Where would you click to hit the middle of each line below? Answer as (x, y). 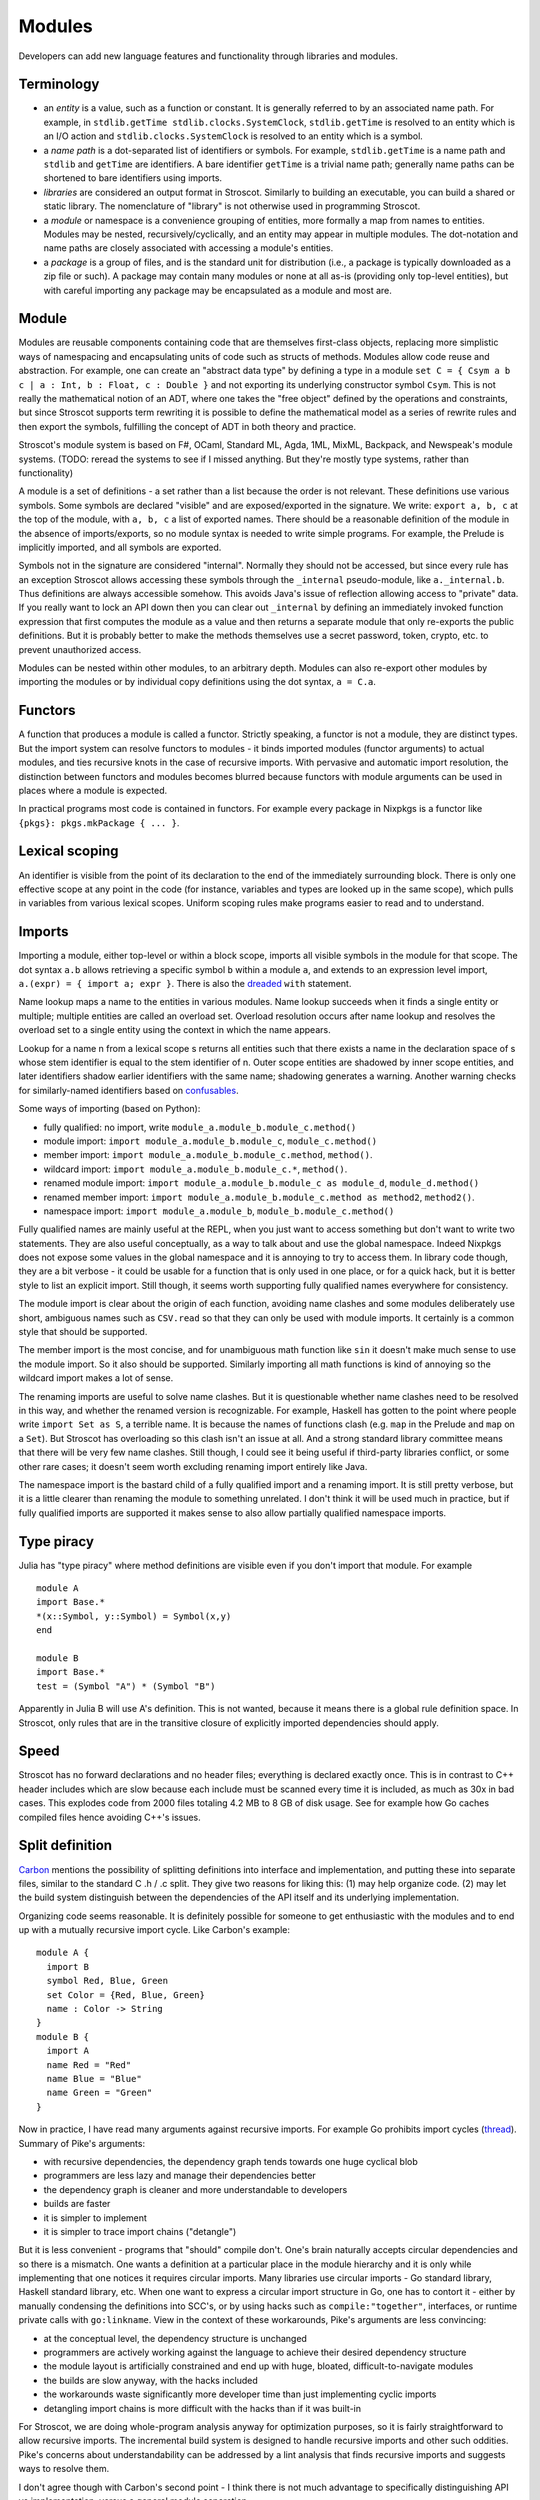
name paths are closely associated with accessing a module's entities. (188, 248)
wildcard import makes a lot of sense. (96, 1378)
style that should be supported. (83, 1332)
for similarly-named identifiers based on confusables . (128, 1090)
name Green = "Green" (99, 2093)
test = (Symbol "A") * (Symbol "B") (126, 1686)
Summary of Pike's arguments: (81, 2143)
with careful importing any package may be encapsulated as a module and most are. (217, 290)
